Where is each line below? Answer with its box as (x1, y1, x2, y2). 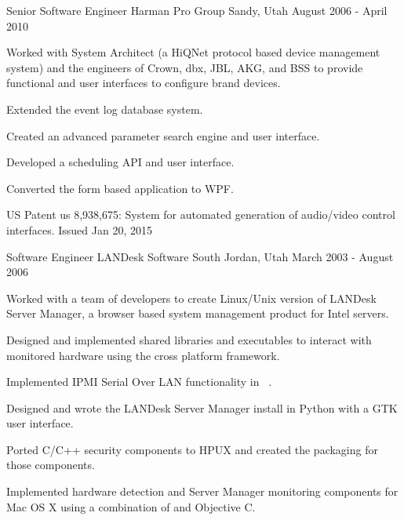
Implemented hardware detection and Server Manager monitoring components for (6, 483, 399, 500)
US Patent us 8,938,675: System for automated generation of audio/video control (6, 206, 395, 223)
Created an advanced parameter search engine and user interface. (6, 127, 320, 144)
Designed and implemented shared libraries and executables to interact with (6, 331, 372, 347)
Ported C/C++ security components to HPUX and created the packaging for (6, 441, 378, 457)
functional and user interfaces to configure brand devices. (6, 75, 281, 91)
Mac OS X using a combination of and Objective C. (6, 498, 256, 515)
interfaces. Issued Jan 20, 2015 (6, 221, 152, 238)
